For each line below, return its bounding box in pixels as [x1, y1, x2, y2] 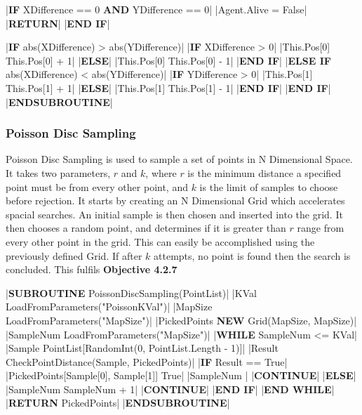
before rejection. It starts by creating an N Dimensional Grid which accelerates [6, 193, 345, 208]
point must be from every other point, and [6, 179, 188, 194]
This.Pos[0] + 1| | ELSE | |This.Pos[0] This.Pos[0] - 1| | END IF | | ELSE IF [6, 53, 331, 67]
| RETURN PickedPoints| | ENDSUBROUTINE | [6, 395, 230, 410]
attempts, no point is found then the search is [154, 248, 351, 263]
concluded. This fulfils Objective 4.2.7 [6, 262, 177, 277]
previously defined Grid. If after [6, 248, 142, 263]
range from [297, 220, 344, 235]
